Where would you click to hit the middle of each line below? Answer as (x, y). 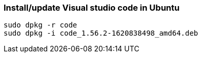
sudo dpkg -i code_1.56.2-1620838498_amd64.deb (101, 33)
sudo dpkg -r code (41, 25)
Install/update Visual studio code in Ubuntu (92, 8)
